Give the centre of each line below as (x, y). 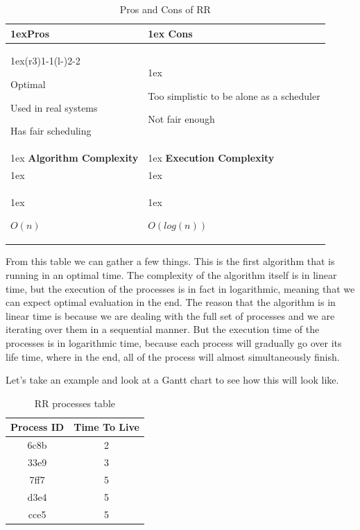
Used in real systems (54, 107)
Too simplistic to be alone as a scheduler (234, 95)
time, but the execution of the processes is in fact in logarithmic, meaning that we (180, 288)
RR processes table (75, 403)
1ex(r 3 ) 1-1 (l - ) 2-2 (45, 61)
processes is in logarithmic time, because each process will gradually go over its (174, 343)
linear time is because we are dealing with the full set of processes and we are (170, 315)
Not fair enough (181, 119)
